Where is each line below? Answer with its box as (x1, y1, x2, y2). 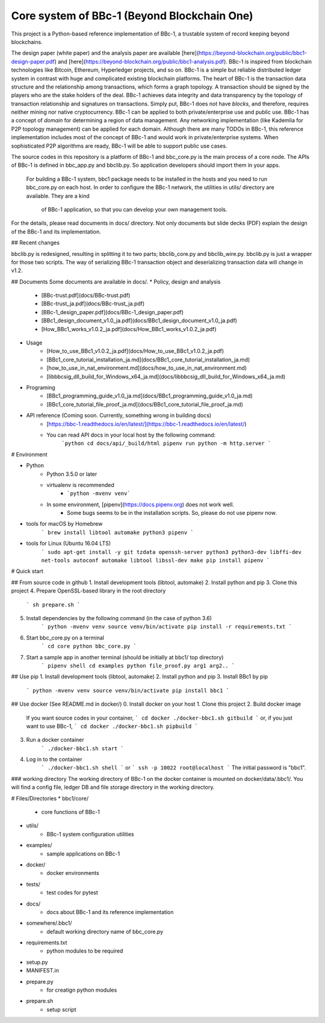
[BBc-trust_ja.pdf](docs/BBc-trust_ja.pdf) (41, 300, 145, 307)
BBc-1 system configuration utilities (46, 830, 135, 838)
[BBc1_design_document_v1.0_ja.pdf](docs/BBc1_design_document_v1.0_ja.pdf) (41, 317, 238, 325)
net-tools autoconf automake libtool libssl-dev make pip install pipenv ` (41, 557, 270, 564)
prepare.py (26, 978, 54, 985)
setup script (46, 1006, 76, 1013)
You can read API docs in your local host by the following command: (46, 431, 216, 438)
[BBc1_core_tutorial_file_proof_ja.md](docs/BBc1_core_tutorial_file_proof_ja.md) (46, 400, 244, 408)
